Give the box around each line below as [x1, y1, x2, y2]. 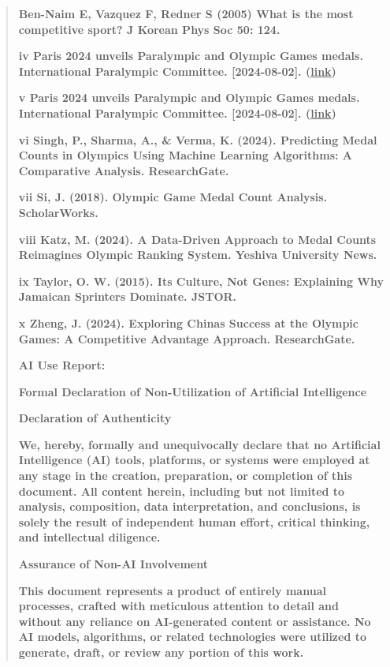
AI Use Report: [18, 357, 106, 373]
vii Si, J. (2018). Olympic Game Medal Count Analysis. [18, 189, 328, 205]
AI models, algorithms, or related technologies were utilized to [18, 628, 367, 645]
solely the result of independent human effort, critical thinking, [18, 513, 370, 530]
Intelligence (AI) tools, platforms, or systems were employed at [18, 452, 370, 468]
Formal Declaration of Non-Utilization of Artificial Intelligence [18, 383, 367, 399]
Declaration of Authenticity [18, 410, 172, 426]
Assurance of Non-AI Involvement [18, 556, 208, 572]
